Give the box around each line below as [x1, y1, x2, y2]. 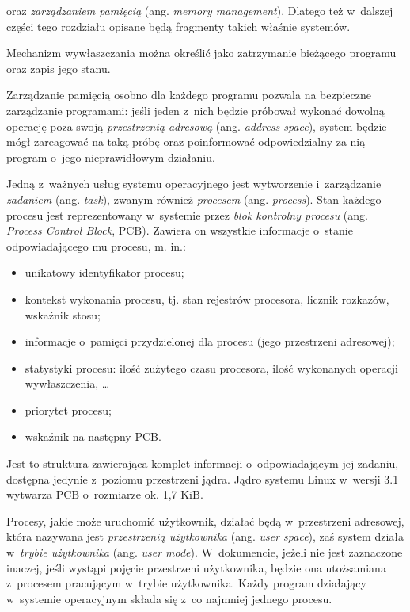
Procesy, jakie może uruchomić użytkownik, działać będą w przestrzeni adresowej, [6, 512, 404, 529]
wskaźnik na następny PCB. [25, 428, 161, 445]
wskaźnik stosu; [25, 306, 101, 323]
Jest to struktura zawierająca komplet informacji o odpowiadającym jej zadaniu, [6, 455, 399, 472]
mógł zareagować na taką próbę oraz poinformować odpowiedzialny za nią [6, 133, 366, 150]
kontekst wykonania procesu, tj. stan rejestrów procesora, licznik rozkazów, [25, 290, 389, 307]
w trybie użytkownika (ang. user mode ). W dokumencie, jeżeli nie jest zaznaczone [6, 544, 403, 560]
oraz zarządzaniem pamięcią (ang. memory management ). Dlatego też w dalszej [6, 2, 393, 18]
